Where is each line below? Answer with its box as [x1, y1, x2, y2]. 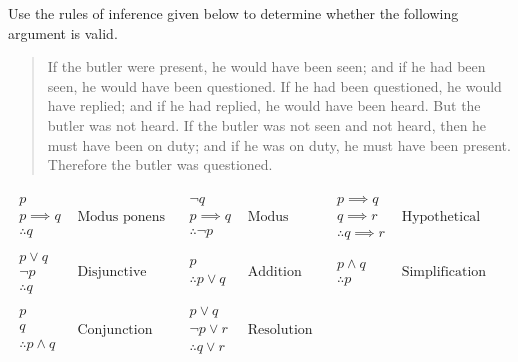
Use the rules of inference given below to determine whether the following [8, 3, 459, 23]
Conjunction [77, 322, 153, 337]
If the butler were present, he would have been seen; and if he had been [47, 56, 486, 77]
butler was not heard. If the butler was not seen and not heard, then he [47, 114, 487, 135]
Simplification [401, 265, 487, 280]
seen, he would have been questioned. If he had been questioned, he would [47, 75, 502, 96]
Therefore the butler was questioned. [47, 154, 273, 175]
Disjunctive [77, 265, 147, 280]
